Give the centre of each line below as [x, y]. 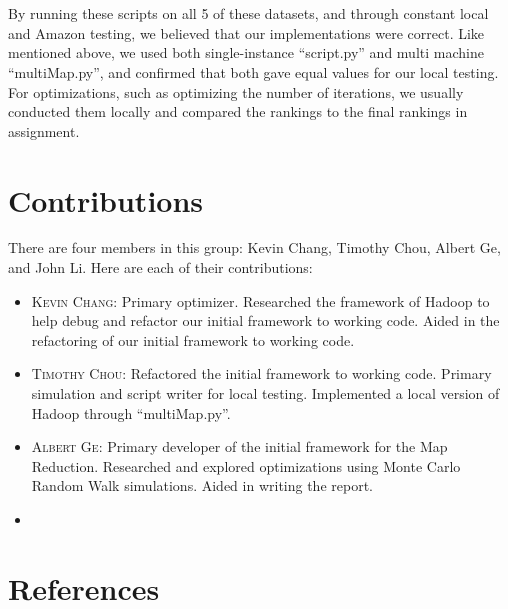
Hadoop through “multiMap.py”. [131, 412]
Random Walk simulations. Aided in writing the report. [202, 485]
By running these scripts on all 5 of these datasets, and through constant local [248, 13]
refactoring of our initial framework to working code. [193, 339]
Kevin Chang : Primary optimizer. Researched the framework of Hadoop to [260, 300]
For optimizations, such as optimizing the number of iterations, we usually [236, 91]
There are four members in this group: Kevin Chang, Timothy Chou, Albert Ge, [254, 247]
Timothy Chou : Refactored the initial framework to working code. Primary [261, 373]
